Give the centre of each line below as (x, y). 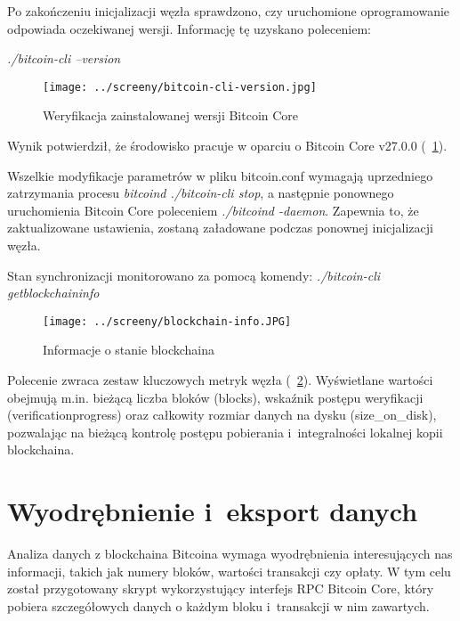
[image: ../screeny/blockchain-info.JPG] (167, 321)
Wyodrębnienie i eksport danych (213, 511)
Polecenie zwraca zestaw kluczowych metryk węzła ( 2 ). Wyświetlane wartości (220, 380)
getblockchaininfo (53, 293)
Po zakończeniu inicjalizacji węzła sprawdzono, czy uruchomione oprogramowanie (229, 11)
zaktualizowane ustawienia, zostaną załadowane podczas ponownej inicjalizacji (220, 228)
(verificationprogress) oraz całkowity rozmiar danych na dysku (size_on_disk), (222, 415)
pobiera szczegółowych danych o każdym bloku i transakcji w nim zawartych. (218, 605)
